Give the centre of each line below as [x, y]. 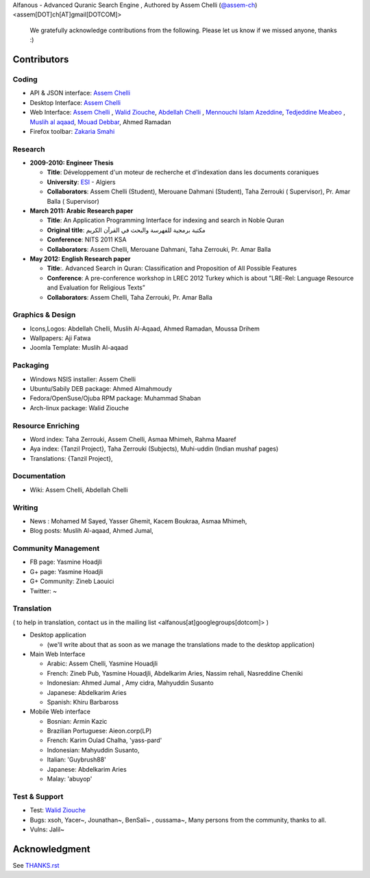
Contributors [41, 59]
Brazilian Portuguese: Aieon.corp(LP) [99, 731]
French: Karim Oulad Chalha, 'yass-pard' [104, 740]
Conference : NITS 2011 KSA [87, 239]
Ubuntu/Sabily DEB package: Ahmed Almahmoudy [101, 388]
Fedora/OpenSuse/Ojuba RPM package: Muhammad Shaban [115, 399]
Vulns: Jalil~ [47, 829]
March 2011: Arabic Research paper [82, 211]
